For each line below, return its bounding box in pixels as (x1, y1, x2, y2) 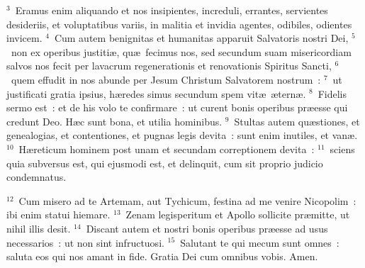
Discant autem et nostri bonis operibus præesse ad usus (86, 220, 328, 235)
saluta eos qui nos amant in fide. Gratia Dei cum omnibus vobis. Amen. (6, 249, 318, 264)
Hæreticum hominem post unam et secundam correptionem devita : (18, 141, 315, 156)
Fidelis (318, 86, 347, 101)
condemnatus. (6, 169, 67, 184)
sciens (330, 141, 355, 156)
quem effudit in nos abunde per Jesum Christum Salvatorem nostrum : (11, 72, 321, 86)
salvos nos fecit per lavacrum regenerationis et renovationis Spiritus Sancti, (6, 58, 332, 73)
